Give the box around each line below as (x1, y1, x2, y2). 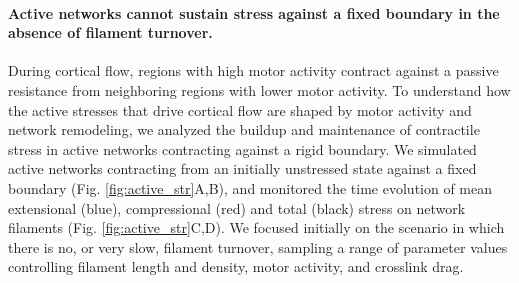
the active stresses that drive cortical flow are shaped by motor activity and (8, 99, 472, 120)
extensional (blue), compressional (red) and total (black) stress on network (8, 197, 466, 218)
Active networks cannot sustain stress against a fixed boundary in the (8, 2, 500, 23)
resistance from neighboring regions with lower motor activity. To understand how (8, 79, 511, 100)
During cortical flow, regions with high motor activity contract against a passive (8, 60, 499, 81)
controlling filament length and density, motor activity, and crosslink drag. (8, 256, 464, 277)
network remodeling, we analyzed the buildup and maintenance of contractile (8, 119, 480, 140)
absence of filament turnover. (8, 22, 213, 43)
